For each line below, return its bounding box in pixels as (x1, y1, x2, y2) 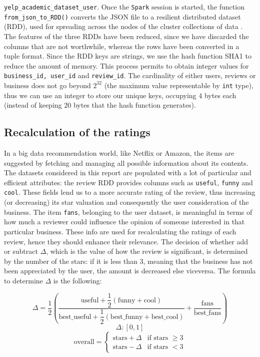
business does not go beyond (4, 80, 91, 90)
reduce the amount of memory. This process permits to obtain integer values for (4, 60, 249, 71)
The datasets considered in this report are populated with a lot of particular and (4, 167, 251, 178)
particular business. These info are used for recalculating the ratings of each (4, 226, 236, 236)
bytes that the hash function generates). (73, 100, 196, 110)
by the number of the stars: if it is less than (4, 255, 137, 266)
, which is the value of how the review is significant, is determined (46, 246, 248, 256)
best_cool (151, 313, 178, 320)
